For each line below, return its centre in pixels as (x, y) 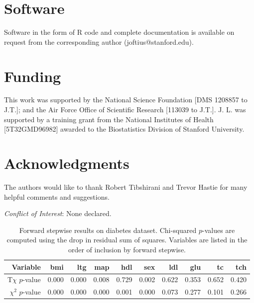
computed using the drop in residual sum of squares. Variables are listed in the (127, 240)
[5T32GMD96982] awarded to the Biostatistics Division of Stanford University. (124, 129)
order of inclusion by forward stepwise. (127, 249)
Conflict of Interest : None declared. (58, 213)
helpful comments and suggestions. (57, 196)
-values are (219, 230)
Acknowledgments (67, 163)
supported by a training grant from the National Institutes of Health (109, 119)
